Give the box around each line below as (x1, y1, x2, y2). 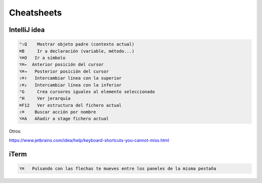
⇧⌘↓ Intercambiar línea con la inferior (19, 82, 122, 88)
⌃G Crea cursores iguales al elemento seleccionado (19, 89, 155, 94)
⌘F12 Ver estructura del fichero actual (19, 102, 122, 108)
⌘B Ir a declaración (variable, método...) (19, 48, 134, 54)
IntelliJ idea (9, 26, 45, 34)
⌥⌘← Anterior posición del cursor (19, 62, 104, 67)
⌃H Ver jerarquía (19, 96, 71, 101)
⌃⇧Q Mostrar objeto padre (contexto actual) (19, 42, 134, 47)
